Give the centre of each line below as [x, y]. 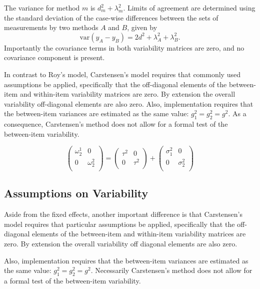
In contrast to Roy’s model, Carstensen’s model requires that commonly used [122, 74]
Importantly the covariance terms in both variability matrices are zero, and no [124, 47]
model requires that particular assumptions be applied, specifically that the [119, 224]
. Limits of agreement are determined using [189, 8]
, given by [142, 27]
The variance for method [42, 8]
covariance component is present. [54, 57]
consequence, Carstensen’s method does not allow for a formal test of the [116, 124]
